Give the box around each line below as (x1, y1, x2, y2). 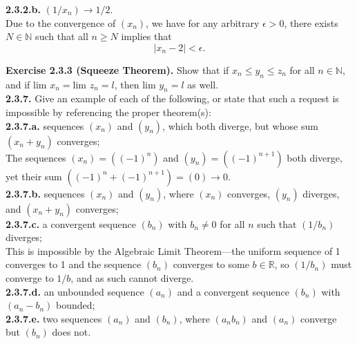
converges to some (173, 257, 249, 271)
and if (6, 77, 30, 91)
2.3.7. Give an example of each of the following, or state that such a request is (6, 91, 339, 106)
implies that (121, 29, 172, 44)
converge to (6, 270, 54, 285)
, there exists (284, 15, 338, 30)
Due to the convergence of (6, 15, 116, 30)
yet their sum (6, 169, 62, 183)
